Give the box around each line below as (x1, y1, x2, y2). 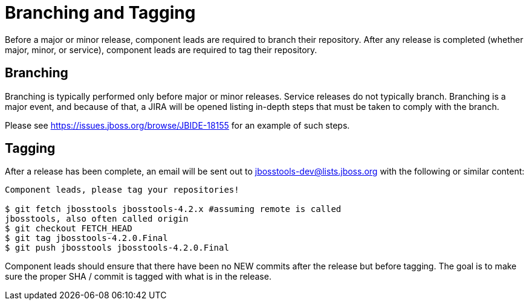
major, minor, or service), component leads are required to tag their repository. (5, 44, 317, 55)
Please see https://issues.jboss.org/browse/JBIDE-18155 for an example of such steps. (5, 120, 350, 130)
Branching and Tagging (5, 2, 196, 23)
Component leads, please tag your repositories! (5, 185, 239, 195)
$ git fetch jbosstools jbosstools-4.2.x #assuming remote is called (5, 204, 342, 214)
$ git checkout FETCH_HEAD (5, 223, 132, 234)
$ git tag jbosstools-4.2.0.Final (5, 233, 168, 243)
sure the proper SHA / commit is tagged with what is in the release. (5, 271, 271, 282)
